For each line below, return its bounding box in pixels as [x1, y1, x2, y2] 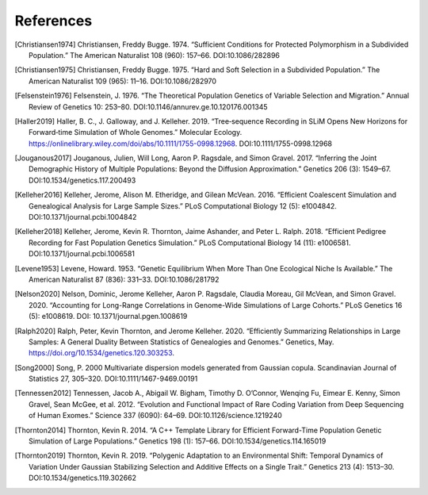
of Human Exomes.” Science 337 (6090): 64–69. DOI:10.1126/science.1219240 [29, 411, 283, 420]
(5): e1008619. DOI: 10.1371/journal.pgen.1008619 [29, 312, 188, 321]
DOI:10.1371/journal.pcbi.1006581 [29, 249, 135, 259]
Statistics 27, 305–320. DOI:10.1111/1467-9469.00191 [29, 374, 198, 384]
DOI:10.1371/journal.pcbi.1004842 [29, 213, 137, 222]
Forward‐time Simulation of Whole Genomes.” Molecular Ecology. [29, 128, 243, 137]
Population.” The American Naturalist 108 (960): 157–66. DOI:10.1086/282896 [29, 50, 281, 59]
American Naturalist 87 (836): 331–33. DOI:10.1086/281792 [29, 274, 220, 284]
